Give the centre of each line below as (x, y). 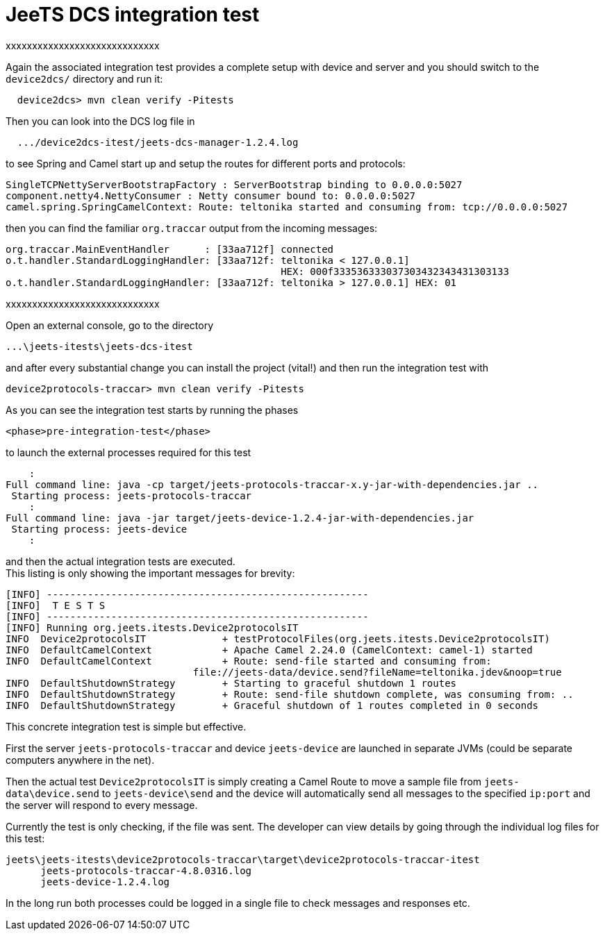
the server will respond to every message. (102, 805)
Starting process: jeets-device (99, 529)
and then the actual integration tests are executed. (121, 561)
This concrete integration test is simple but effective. (126, 726)
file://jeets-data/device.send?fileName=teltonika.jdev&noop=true (377, 672)
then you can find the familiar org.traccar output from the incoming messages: (192, 228)
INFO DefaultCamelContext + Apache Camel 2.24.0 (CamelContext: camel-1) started (269, 650)
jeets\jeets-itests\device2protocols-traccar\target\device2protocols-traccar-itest (243, 859)
